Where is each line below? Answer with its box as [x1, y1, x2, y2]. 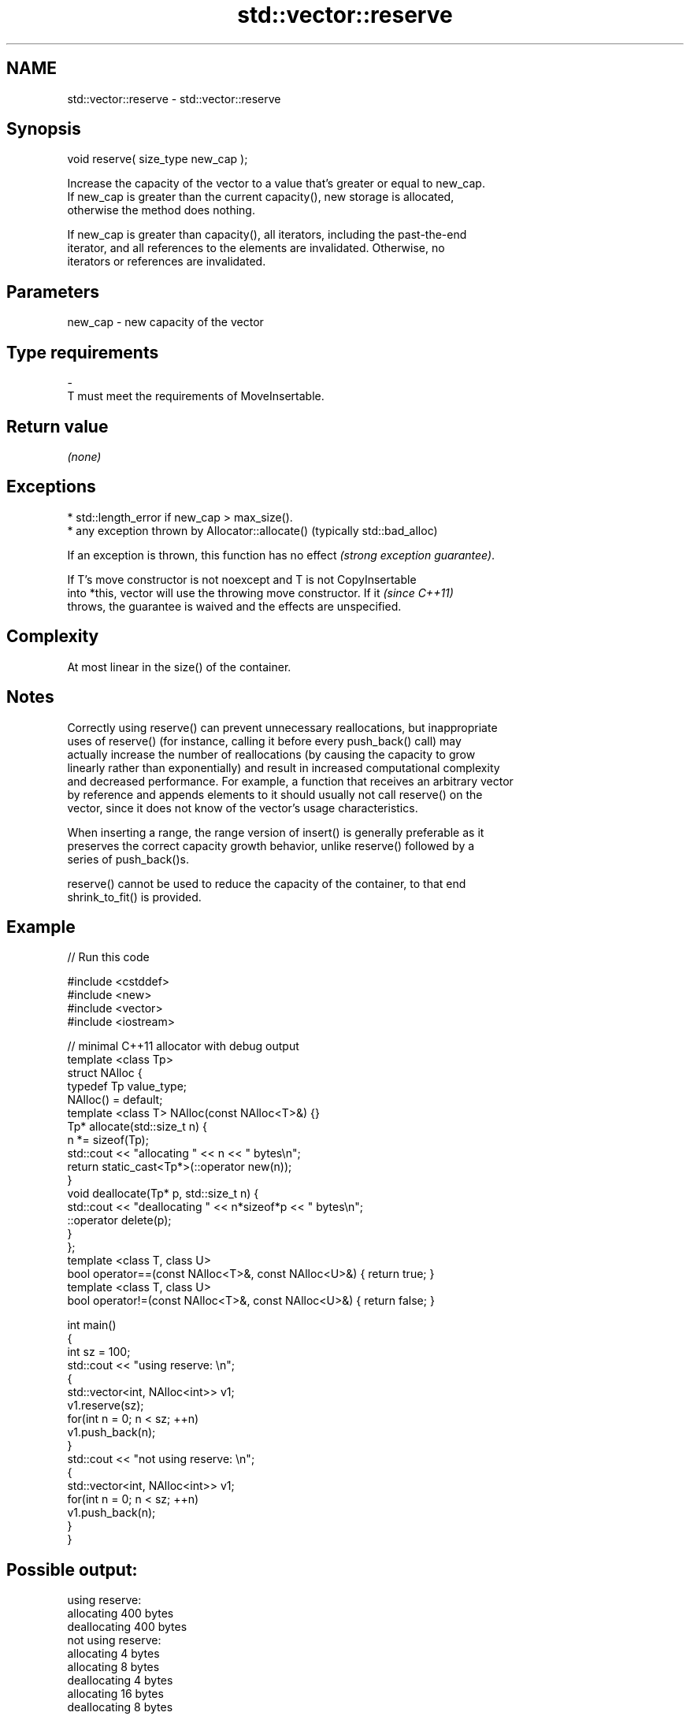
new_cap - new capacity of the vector [67, 315, 264, 329]
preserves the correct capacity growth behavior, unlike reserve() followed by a [67, 838, 475, 852]
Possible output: [6, 1559, 138, 1580]
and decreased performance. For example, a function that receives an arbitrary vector [67, 774, 514, 788]
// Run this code [67, 950, 150, 964]
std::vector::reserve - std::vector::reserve [67, 91, 281, 106]
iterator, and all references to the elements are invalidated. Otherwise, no [67, 241, 445, 255]
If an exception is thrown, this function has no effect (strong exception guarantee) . [67, 548, 495, 562]
